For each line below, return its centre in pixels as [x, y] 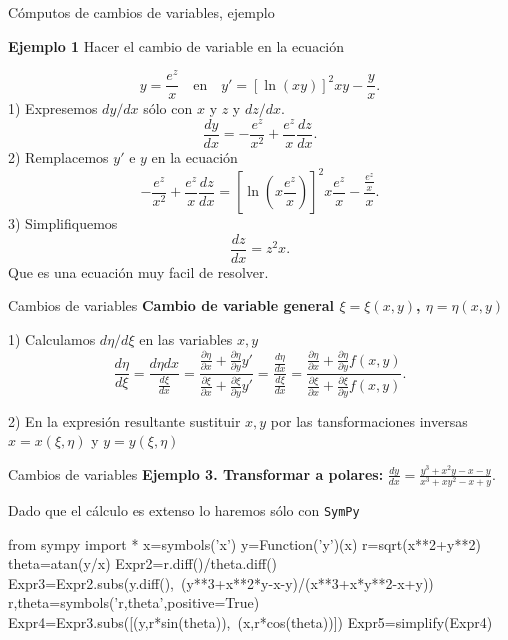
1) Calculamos [52, 339]
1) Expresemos [53, 108]
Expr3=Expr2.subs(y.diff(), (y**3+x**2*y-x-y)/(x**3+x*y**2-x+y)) [221, 582]
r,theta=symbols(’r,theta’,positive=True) [134, 602]
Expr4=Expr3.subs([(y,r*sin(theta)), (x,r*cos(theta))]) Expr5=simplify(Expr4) [250, 622]
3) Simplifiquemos [63, 223]
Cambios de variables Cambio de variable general [171, 305]
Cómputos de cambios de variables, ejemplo [141, 12]
